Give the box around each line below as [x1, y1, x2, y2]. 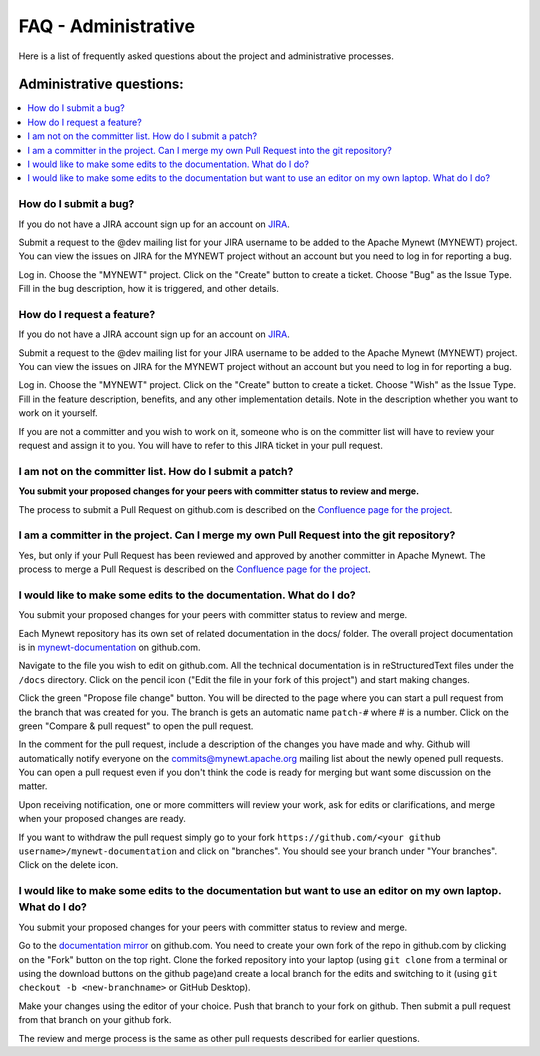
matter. [18, 780, 48, 792]
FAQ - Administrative [18, 15, 195, 37]
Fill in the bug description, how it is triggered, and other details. [18, 283, 280, 295]
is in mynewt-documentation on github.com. [18, 641, 201, 653]
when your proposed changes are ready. [18, 813, 187, 825]
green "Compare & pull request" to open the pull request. [18, 720, 254, 732]
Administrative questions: [18, 76, 184, 93]
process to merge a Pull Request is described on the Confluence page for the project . [18, 563, 371, 575]
